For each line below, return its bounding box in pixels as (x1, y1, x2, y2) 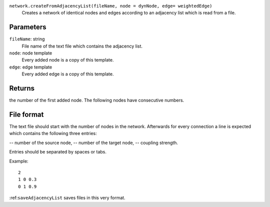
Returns (9, 84, 35, 92)
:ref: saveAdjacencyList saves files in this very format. (9, 195, 125, 201)
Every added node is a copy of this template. (21, 57, 114, 63)
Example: (9, 158, 28, 164)
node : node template (9, 50, 52, 56)
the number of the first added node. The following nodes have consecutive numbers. (9, 97, 184, 103)
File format (9, 110, 44, 118)
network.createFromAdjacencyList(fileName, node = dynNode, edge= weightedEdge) (9, 3, 212, 8)
